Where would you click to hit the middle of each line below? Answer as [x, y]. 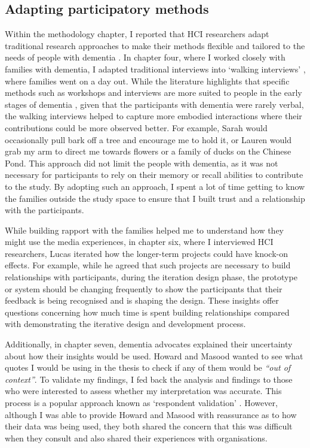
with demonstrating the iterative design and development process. [125, 324]
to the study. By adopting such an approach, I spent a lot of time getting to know [155, 186]
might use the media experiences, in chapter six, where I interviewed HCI [139, 242]
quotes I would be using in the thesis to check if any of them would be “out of [148, 367]
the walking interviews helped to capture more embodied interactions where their [154, 116]
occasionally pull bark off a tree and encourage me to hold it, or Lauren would [148, 139]
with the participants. [44, 210]
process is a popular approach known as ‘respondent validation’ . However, [141, 403]
